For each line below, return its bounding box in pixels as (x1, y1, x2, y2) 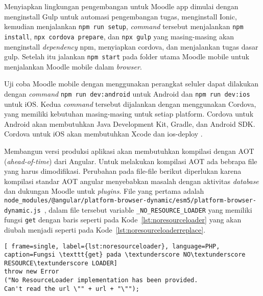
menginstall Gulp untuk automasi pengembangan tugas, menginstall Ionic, (4, 11, 237, 21)
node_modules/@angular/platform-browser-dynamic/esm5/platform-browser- (4, 196, 256, 204)
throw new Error (4, 268, 59, 276)
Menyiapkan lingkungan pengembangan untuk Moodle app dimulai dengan (4, 1, 238, 11)
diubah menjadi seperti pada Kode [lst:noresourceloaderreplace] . (4, 224, 206, 235)
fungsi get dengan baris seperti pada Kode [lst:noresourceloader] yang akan (4, 214, 242, 225)
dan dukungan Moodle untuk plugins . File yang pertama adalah (4, 186, 204, 196)
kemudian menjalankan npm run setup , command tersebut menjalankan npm (4, 21, 244, 32)
